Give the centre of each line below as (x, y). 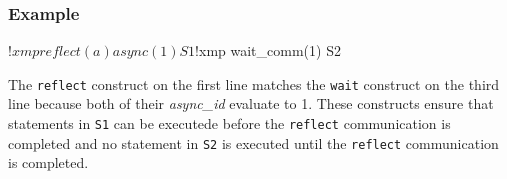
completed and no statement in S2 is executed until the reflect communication (253, 142)
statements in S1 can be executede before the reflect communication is (229, 123)
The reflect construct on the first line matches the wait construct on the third (254, 83)
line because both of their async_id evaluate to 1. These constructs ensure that (251, 103)
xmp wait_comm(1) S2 (270, 50)
